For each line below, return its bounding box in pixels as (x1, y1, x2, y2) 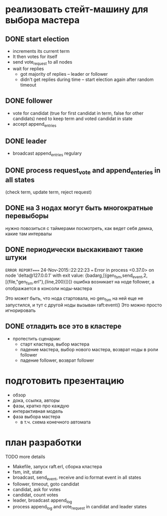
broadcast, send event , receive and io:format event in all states (12, 474, 141, 481)
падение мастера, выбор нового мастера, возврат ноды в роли (20, 346, 158, 352)
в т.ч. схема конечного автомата (20, 419, 91, 425)
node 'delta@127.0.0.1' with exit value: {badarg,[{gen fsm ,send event (5, 272, 143, 279)
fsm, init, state (12, 469, 43, 475)
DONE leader (5, 136, 47, 146)
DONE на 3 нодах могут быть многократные (5, 204, 153, 212)
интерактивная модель (12, 408, 63, 414)
